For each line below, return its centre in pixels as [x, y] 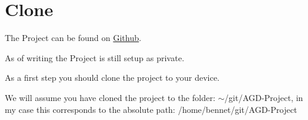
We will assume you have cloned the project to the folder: [110, 97]
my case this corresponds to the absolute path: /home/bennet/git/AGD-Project [151, 109]
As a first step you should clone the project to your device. [112, 78]
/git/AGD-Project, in [264, 97]
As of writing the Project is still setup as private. [95, 57]
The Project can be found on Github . [73, 38]
